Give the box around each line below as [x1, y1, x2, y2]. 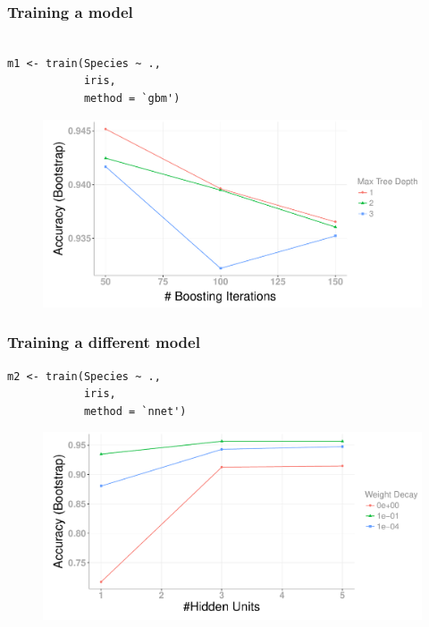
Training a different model [7, 331, 200, 353]
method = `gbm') [83, 92, 181, 105]
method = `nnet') [83, 404, 187, 418]
